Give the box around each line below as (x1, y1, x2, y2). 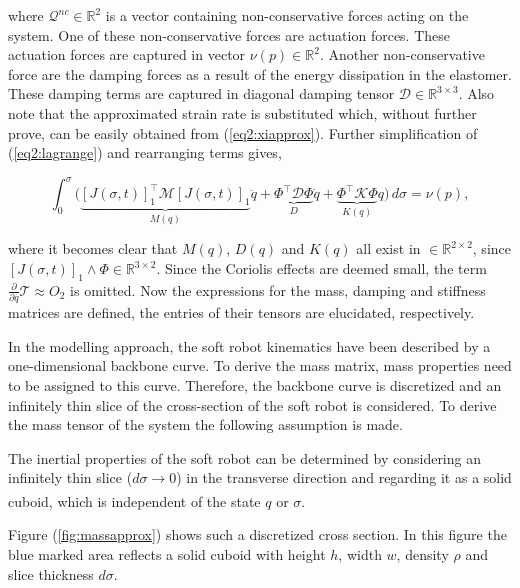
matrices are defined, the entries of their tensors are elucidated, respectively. (8, 302, 475, 323)
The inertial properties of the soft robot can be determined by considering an (8, 447, 481, 468)
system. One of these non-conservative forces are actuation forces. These (8, 24, 451, 45)
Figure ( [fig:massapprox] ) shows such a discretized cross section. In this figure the (8, 524, 507, 545)
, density (396, 543, 449, 564)
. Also (458, 83, 495, 104)
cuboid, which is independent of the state (8, 490, 261, 511)
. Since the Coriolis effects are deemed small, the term (156, 258, 487, 279)
